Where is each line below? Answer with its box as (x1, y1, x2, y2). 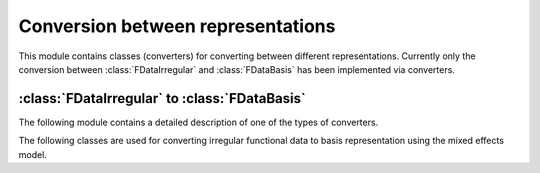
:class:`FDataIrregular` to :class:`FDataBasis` (18, 90, 307, 107)
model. (18, 148, 47, 160)
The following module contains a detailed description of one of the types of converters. (18, 116, 379, 128)
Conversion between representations (18, 15, 336, 37)
